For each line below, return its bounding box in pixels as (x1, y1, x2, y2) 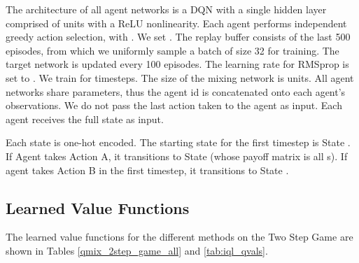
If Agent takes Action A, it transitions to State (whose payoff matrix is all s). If (6, 148, 348, 163)
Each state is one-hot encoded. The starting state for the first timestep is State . (6, 135, 351, 150)
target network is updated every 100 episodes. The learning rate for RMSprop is (6, 57, 349, 71)
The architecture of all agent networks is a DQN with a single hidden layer (6, 2, 327, 16)
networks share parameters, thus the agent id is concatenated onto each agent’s (6, 84, 346, 99)
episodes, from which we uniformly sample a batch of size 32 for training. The (6, 43, 339, 57)
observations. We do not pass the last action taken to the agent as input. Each (6, 98, 342, 113)
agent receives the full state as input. (6, 111, 164, 126)
